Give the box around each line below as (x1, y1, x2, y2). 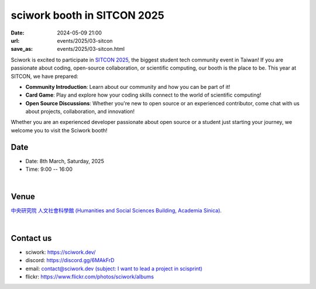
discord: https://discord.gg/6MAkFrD (25, 257, 115, 264)
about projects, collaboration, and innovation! (25, 108, 135, 115)
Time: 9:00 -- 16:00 (25, 166, 73, 173)
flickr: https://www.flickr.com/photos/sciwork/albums (25, 273, 154, 280)
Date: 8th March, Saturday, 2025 (25, 157, 105, 164)
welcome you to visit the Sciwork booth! (11, 126, 108, 134)
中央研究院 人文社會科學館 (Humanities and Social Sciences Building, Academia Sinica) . (11, 207, 222, 214)
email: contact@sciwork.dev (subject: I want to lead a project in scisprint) (25, 265, 203, 272)
